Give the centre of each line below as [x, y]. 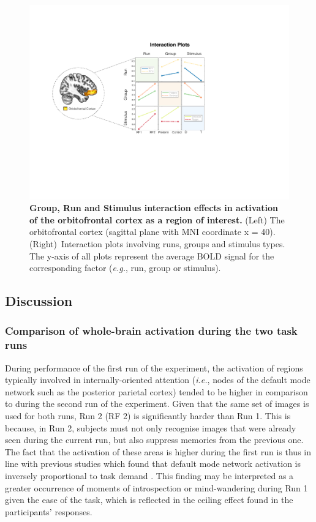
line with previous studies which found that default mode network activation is [153, 464]
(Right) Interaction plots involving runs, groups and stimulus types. [157, 243]
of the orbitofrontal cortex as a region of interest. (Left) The [157, 219]
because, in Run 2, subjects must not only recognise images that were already [151, 427]
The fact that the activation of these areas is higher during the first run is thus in [158, 451]
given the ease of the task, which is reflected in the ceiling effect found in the [149, 500]
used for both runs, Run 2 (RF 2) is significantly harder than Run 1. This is [148, 416]
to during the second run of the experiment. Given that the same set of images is [157, 404]
